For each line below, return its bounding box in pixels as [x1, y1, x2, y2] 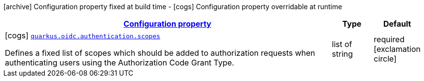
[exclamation [373, 44, 421, 54]
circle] [373, 54, 397, 64]
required [373, 34, 405, 44]
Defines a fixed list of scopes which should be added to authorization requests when [5, 48, 315, 58]
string [332, 49, 353, 59]
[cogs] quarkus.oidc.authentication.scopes [5, 31, 161, 40]
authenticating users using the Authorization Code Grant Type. [5, 58, 234, 67]
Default [383, 19, 411, 29]
